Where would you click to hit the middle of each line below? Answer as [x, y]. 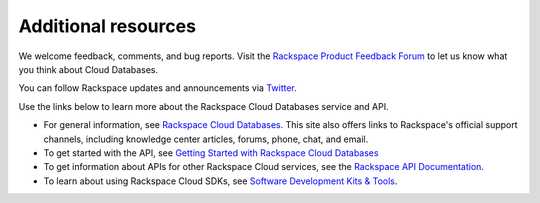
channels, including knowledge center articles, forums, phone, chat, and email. [206, 139]
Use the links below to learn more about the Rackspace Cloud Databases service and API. [203, 106]
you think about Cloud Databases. [88, 69]
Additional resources [107, 26]
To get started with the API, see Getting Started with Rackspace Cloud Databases [211, 152]
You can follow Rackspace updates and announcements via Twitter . [157, 88]
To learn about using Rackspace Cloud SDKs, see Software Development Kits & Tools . [220, 181]
